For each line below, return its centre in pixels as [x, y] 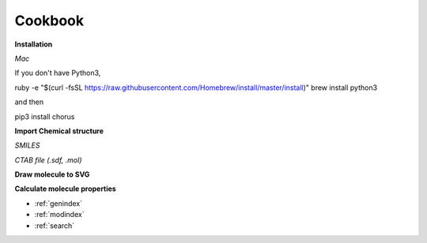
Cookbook [49, 21]
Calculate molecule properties [65, 189]
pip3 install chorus [45, 116]
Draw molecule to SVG [52, 174]
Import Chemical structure [59, 131]
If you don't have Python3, [58, 73]
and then [29, 102]
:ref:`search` [55, 226]
